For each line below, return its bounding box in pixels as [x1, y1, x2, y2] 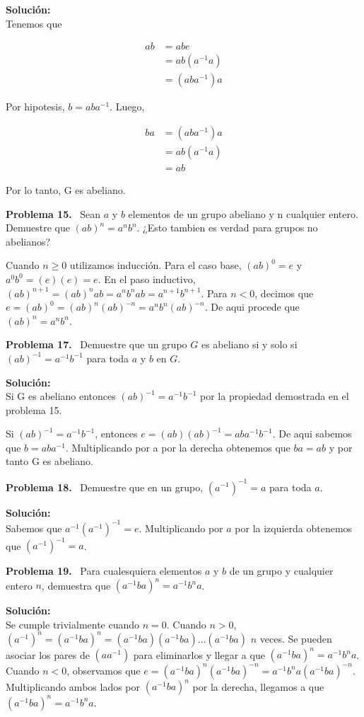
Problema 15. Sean [6, 206, 101, 221]
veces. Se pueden [259, 631, 332, 646]
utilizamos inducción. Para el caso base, [69, 258, 242, 273]
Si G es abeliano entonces [6, 389, 116, 403]
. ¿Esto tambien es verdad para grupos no [136, 220, 318, 235]
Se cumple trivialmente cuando [6, 616, 140, 631]
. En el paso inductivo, [98, 271, 196, 286]
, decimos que [254, 285, 314, 300]
